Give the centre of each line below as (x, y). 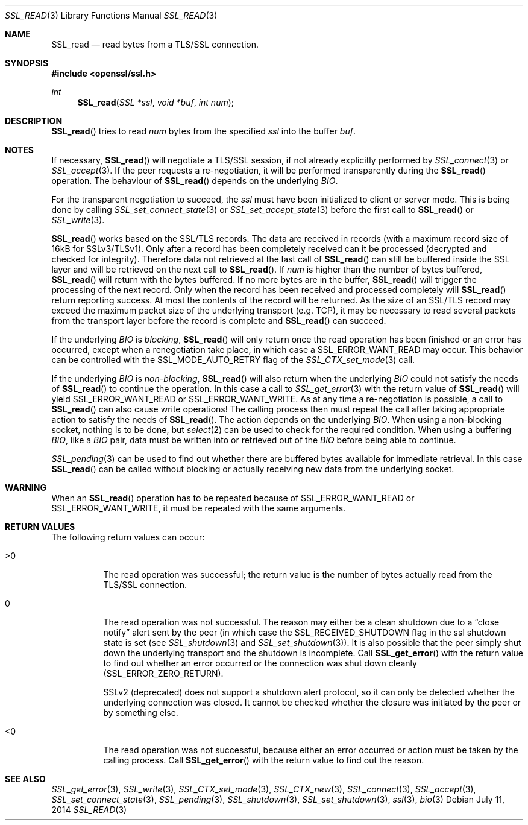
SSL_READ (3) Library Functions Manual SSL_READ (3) (111, 15)
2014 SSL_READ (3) (89, 810)
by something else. (141, 713)
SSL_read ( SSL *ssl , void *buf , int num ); (156, 102)
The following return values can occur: (128, 537)
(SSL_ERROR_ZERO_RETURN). (163, 673)
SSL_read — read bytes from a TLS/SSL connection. (155, 44)
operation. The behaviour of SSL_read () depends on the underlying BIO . (195, 181)
